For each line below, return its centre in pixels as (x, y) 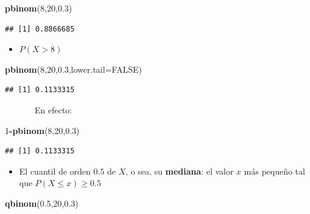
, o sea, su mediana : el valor (180, 171)
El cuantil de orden (55, 171)
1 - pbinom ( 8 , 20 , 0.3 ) (42, 130)
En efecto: (53, 109)
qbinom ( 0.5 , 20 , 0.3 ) (42, 203)
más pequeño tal (274, 171)
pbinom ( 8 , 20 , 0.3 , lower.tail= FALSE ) (74, 69)
